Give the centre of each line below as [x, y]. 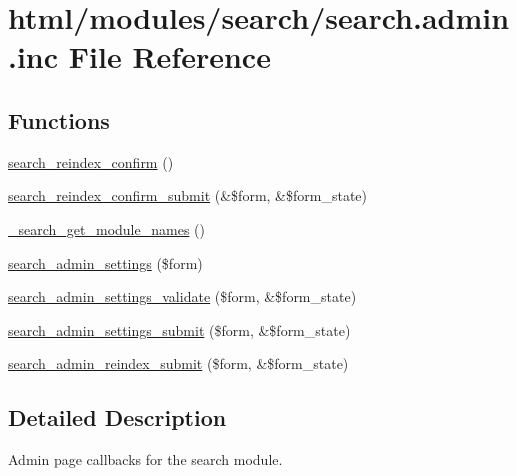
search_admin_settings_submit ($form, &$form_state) [179, 329]
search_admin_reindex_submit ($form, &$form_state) [178, 363]
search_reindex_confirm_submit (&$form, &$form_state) [188, 195]
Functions [59, 119]
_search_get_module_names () [106, 228]
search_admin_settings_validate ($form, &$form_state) [182, 296]
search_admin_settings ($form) [105, 262]
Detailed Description [117, 417]
